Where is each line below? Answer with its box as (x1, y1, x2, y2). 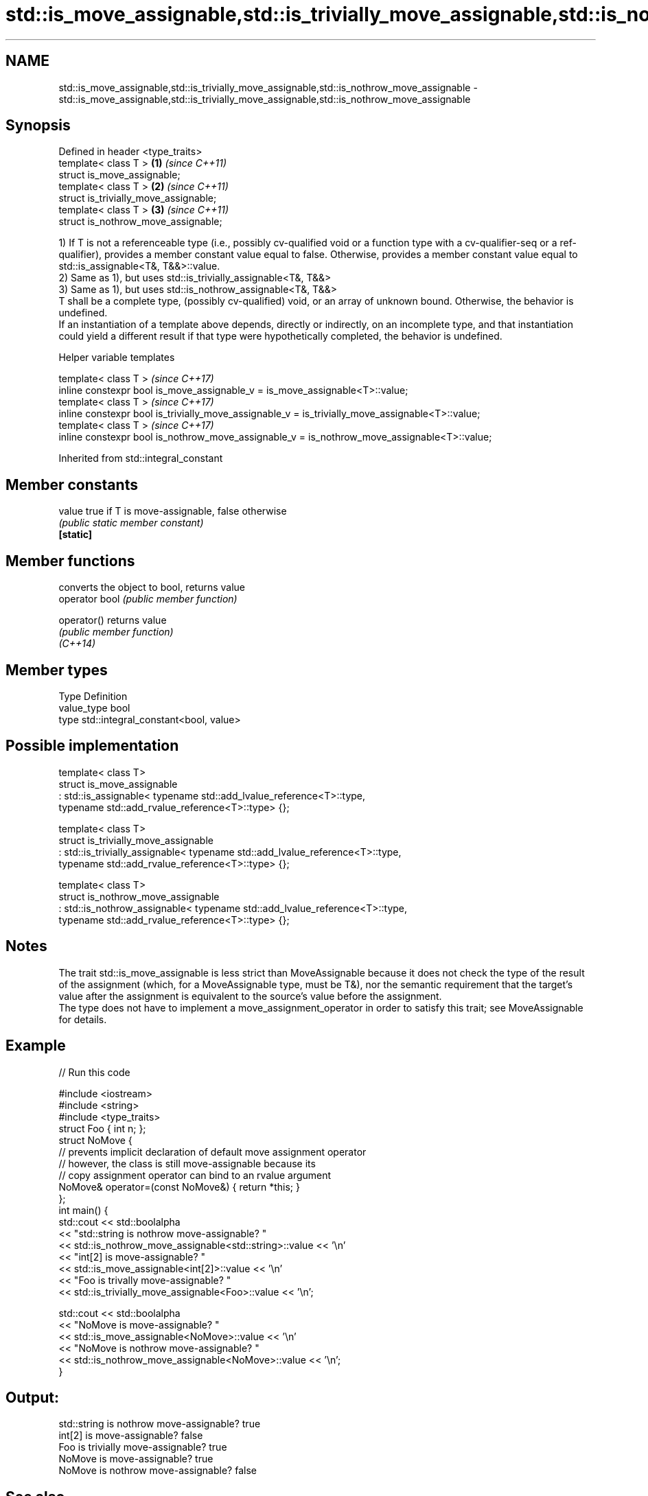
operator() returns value (58, 614, 167, 627)
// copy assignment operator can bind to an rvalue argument (58, 1169, 332, 1181)
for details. (58, 1013, 107, 1025)
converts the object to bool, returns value (58, 581, 245, 594)
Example (5, 1037, 66, 1055)
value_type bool (58, 701, 130, 714)
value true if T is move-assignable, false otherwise (58, 505, 287, 517)
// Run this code (58, 1066, 130, 1078)
